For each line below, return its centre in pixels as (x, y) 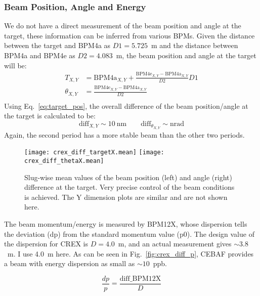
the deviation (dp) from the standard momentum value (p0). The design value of (129, 234)
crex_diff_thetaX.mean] (64, 161)
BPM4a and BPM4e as (40, 55)
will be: (15, 65)
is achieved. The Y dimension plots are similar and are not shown (126, 197)
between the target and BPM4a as (57, 45)
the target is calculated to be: (50, 116)
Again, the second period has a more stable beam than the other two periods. (124, 134)
